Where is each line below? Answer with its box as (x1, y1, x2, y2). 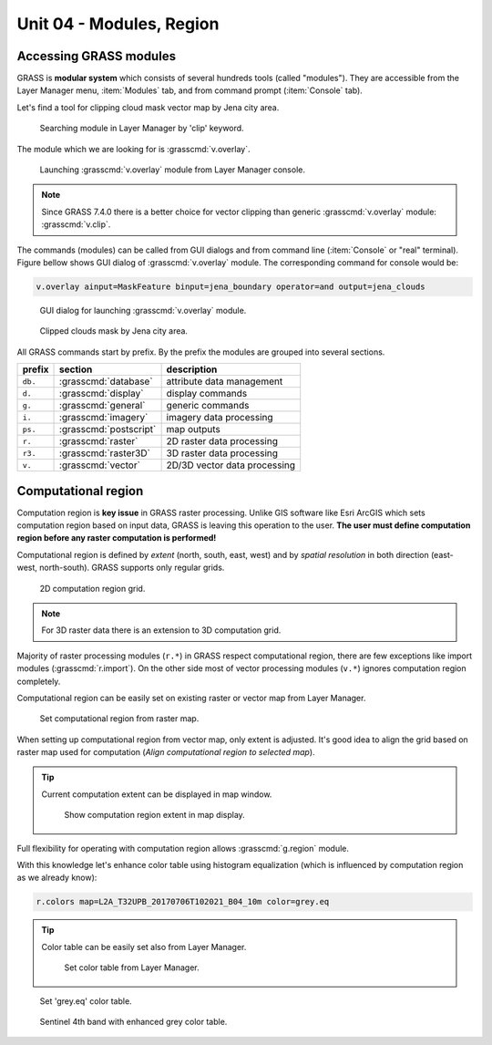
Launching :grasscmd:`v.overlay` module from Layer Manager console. (39, 164, 305, 175)
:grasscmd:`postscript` (59, 423, 157, 436)
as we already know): (16, 872, 97, 884)
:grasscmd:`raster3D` (59, 447, 150, 460)
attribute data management (166, 375, 283, 388)
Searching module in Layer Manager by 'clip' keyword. (39, 123, 245, 134)
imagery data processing (166, 411, 273, 424)
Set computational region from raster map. (39, 713, 200, 724)
